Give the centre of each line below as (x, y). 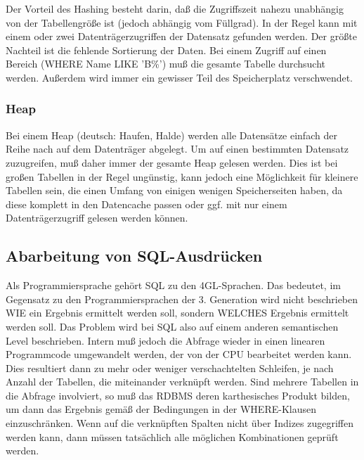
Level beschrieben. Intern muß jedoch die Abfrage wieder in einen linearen (165, 340)
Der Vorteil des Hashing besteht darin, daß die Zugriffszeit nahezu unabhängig (175, 8)
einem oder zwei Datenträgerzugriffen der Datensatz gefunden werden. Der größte (181, 36)
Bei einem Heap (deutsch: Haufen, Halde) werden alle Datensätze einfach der (171, 135)
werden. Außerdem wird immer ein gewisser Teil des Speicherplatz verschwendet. (180, 77)
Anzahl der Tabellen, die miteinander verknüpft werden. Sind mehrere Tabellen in (182, 382)
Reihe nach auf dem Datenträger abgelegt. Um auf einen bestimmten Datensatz (177, 149)
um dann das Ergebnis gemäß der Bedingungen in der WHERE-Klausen (161, 409)
